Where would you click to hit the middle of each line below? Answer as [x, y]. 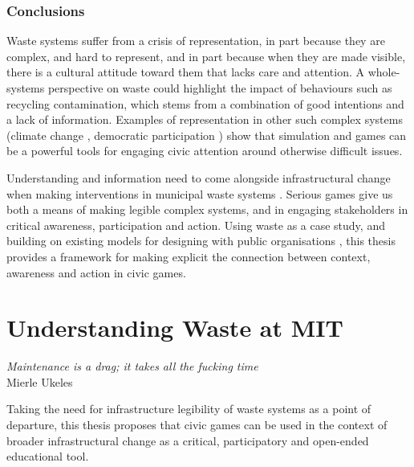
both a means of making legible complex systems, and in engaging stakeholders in [207, 209]
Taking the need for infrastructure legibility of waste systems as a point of [189, 409]
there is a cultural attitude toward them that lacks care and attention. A [185, 72]
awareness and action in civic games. [96, 272]
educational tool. [48, 456]
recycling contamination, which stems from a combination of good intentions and [205, 103]
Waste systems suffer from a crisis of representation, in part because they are [196, 41]
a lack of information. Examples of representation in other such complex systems [205, 119]
